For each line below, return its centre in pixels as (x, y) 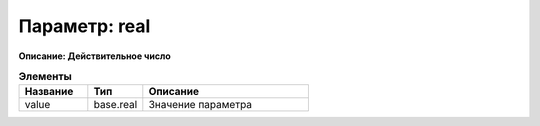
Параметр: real (84, 26)
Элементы (45, 77)
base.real (115, 105)
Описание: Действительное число (95, 56)
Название (49, 92)
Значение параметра (200, 105)
